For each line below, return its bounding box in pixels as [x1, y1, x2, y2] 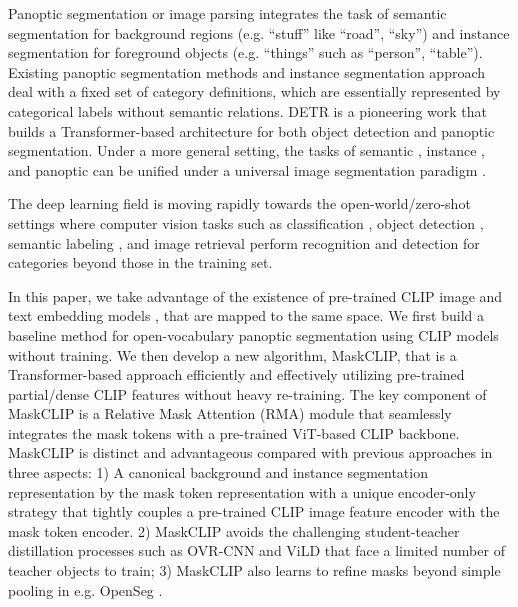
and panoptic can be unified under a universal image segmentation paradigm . [8, 159, 486, 180]
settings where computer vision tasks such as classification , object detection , [8, 212, 484, 233]
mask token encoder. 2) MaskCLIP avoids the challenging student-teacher [8, 520, 460, 541]
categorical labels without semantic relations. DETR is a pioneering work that [8, 100, 487, 121]
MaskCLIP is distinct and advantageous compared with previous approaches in [8, 442, 493, 463]
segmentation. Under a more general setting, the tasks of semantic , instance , [8, 140, 485, 161]
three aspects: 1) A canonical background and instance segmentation [8, 462, 428, 483]
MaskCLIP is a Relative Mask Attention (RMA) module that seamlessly [8, 403, 452, 424]
